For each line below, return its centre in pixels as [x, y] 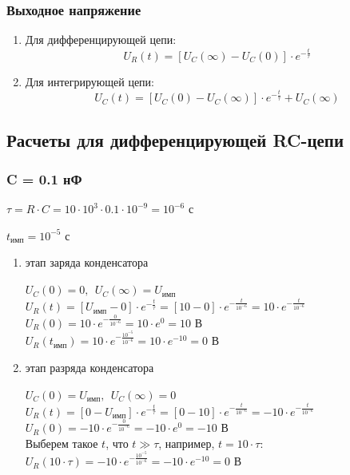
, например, [187, 443]
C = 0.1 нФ [44, 178]
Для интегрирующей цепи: [89, 81]
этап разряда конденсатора [89, 367]
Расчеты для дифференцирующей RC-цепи [175, 139]
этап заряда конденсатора [87, 262]
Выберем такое [62, 443]
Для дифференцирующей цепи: [101, 40]
